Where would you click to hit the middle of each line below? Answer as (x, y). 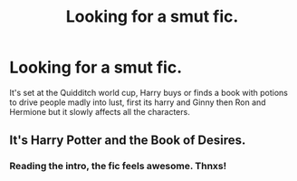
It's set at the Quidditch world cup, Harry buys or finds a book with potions (148, 92)
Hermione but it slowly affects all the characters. (100, 111)
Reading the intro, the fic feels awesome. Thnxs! (118, 167)
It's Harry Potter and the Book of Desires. (128, 141)
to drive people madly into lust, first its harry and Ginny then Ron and (138, 102)
